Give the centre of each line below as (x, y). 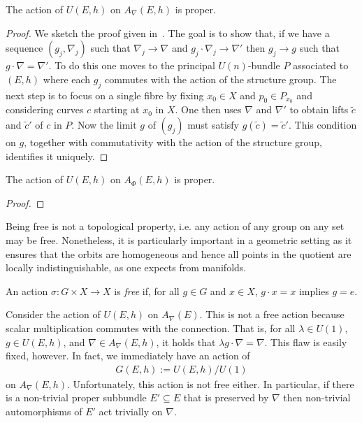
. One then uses (208, 109)
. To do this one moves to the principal (132, 65)
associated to (321, 65)
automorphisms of (44, 411)
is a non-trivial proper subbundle (76, 397)
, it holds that (186, 342)
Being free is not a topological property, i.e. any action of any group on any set (175, 226)
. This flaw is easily (306, 342)
